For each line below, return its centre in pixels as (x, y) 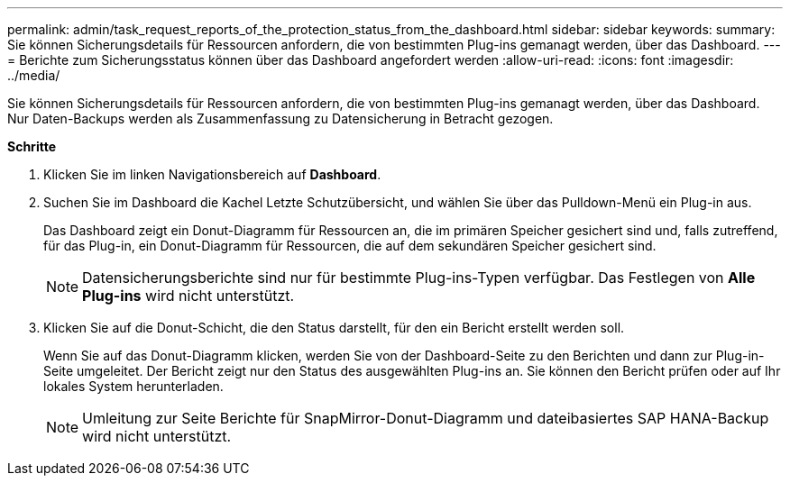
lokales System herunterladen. (133, 386)
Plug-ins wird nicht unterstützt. (188, 296)
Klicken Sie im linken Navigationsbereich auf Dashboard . (212, 174)
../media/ (34, 75)
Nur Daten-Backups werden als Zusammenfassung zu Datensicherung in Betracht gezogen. (280, 118)
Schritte (32, 146)
